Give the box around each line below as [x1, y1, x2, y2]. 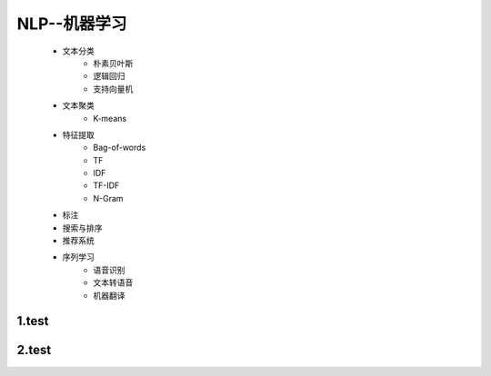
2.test [16, 342, 52, 358]
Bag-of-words [93, 142, 146, 153]
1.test [16, 313, 49, 329]
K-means [93, 113, 127, 124]
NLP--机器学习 [16, 14, 127, 34]
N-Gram [93, 193, 124, 203]
